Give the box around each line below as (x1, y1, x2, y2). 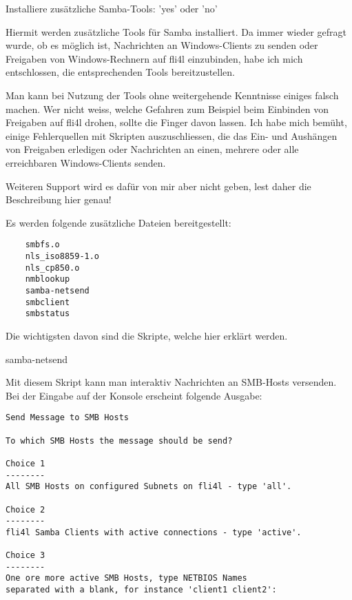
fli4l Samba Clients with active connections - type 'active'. (6, 527, 302, 537)
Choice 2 (6, 504, 45, 515)
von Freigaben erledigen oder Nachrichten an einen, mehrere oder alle (6, 142, 299, 156)
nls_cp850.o (25, 262, 80, 273)
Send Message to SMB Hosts (6, 413, 129, 423)
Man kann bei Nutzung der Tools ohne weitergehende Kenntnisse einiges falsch (6, 87, 339, 102)
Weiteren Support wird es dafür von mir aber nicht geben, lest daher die (6, 178, 311, 193)
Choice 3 (6, 550, 45, 561)
